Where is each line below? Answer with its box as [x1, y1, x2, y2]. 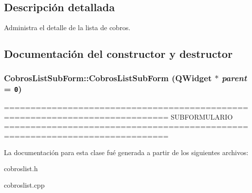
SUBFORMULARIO [171, 111, 233, 122]
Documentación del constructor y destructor [4, 46, 233, 61]
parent [221, 71, 247, 84]
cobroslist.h [4, 163, 38, 174]
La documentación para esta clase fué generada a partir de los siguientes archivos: [4, 147, 249, 157]
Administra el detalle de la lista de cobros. [4, 22, 131, 33]
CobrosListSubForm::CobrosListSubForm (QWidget [4, 71, 212, 84]
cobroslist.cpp [4, 179, 45, 190]
